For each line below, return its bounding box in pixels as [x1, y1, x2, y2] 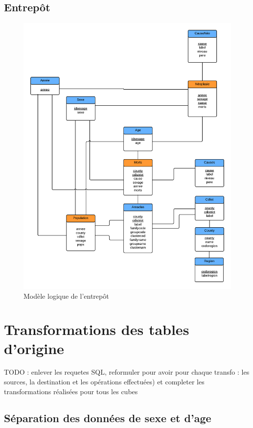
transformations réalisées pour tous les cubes [4, 386, 138, 396]
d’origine [4, 338, 64, 358]
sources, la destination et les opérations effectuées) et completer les [4, 377, 205, 387]
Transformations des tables [4, 319, 189, 339]
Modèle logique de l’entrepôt [23, 290, 109, 301]
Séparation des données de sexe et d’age [4, 410, 211, 425]
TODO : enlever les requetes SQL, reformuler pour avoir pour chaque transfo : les [4, 367, 250, 377]
